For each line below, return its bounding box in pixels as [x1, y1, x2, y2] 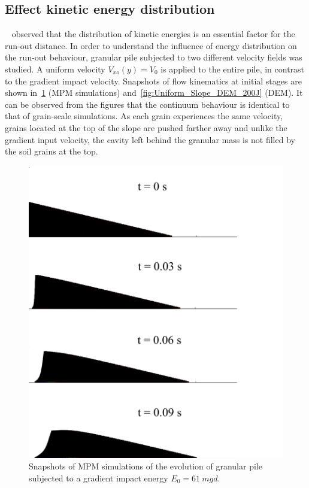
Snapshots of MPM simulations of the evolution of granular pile [29, 460, 262, 472]
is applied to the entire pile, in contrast [160, 62, 305, 75]
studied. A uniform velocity [5, 62, 105, 75]
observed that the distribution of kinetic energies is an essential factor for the [11, 28, 295, 40]
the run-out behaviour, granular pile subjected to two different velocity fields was [5, 51, 302, 63]
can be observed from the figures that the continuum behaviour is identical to [5, 98, 290, 110]
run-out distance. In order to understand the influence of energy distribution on [5, 39, 297, 51]
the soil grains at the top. [5, 145, 98, 157]
